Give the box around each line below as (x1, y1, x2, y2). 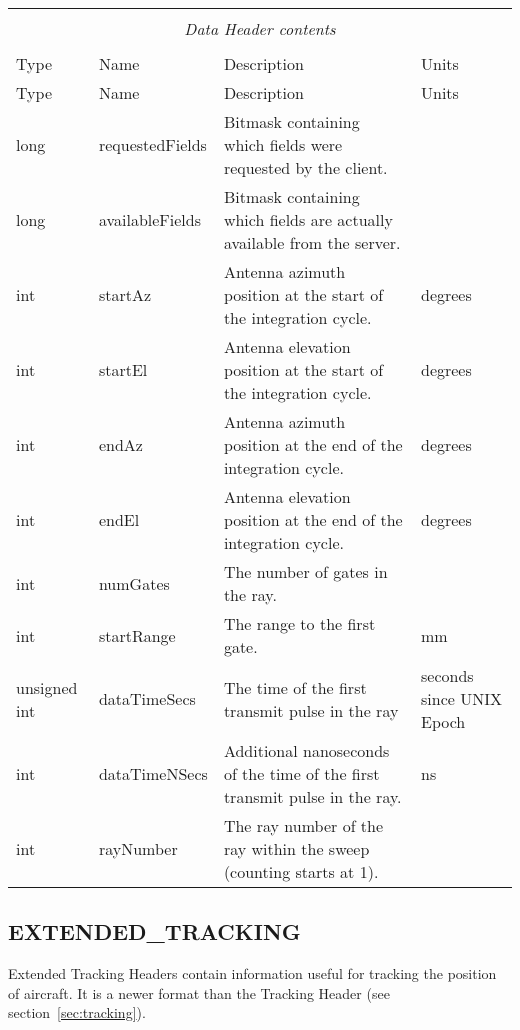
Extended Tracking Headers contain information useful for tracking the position (8, 963, 497, 984)
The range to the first (223, 612, 376, 635)
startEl (98, 358, 148, 381)
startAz (98, 283, 152, 306)
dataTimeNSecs (98, 762, 208, 785)
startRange (98, 623, 176, 647)
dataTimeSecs (98, 687, 196, 710)
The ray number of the (223, 814, 384, 837)
